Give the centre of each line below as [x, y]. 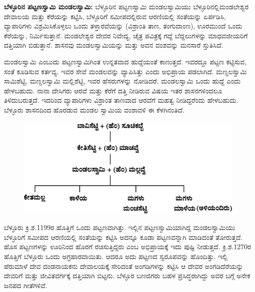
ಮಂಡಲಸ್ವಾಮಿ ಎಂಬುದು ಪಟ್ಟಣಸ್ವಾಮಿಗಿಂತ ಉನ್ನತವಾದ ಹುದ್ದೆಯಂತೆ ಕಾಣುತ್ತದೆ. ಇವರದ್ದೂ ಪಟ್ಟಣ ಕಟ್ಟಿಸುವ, [125, 61]
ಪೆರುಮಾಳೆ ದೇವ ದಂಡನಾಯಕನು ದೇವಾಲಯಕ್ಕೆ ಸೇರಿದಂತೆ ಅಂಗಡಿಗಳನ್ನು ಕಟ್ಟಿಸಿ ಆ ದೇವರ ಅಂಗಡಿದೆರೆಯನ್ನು [124, 266]
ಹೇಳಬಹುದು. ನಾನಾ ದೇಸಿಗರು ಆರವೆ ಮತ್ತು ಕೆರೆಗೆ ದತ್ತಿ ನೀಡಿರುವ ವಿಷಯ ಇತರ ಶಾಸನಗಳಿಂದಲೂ [113, 90]
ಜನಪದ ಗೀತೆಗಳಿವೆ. [26, 285]
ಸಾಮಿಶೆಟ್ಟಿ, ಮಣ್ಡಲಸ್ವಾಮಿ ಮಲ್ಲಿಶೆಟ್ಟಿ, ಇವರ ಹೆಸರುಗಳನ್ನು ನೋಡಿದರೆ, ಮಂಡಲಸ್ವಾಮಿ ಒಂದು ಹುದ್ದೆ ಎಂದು [122, 81]
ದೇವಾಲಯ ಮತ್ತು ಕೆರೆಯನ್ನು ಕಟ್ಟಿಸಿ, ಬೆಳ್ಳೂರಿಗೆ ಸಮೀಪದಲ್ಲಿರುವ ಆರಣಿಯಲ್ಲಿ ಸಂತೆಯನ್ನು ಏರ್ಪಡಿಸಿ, [115, 16]
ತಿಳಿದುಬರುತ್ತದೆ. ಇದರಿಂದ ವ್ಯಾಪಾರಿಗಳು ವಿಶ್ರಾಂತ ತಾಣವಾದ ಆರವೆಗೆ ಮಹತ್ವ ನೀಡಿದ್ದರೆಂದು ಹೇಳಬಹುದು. [121, 100]
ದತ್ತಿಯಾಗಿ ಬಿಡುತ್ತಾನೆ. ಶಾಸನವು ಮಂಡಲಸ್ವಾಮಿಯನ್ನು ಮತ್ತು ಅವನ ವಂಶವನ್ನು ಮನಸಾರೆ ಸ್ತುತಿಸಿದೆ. [114, 45]
